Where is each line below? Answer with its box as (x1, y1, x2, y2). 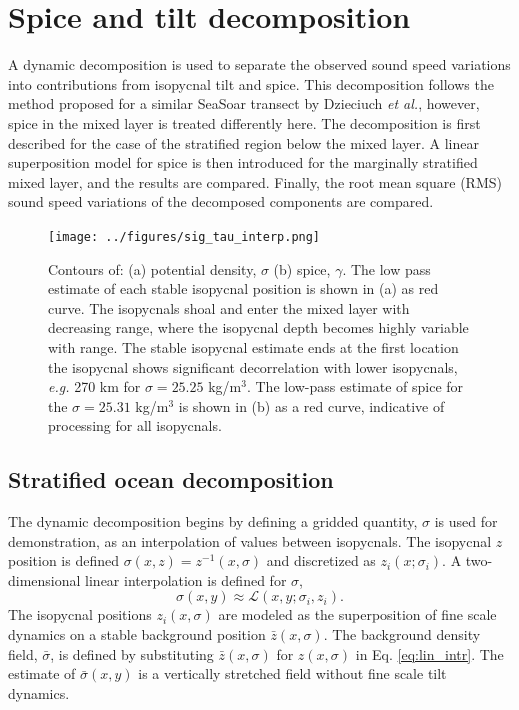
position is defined (8, 550, 120, 571)
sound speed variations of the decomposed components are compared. (8, 191, 434, 212)
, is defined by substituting (50, 643, 214, 664)
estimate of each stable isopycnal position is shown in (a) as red (48, 278, 439, 299)
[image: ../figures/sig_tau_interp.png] (48, 229, 321, 244)
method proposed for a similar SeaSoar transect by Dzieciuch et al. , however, (8, 93, 480, 114)
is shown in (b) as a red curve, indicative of (178, 395, 445, 416)
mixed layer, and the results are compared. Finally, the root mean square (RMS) (8, 171, 502, 192)
